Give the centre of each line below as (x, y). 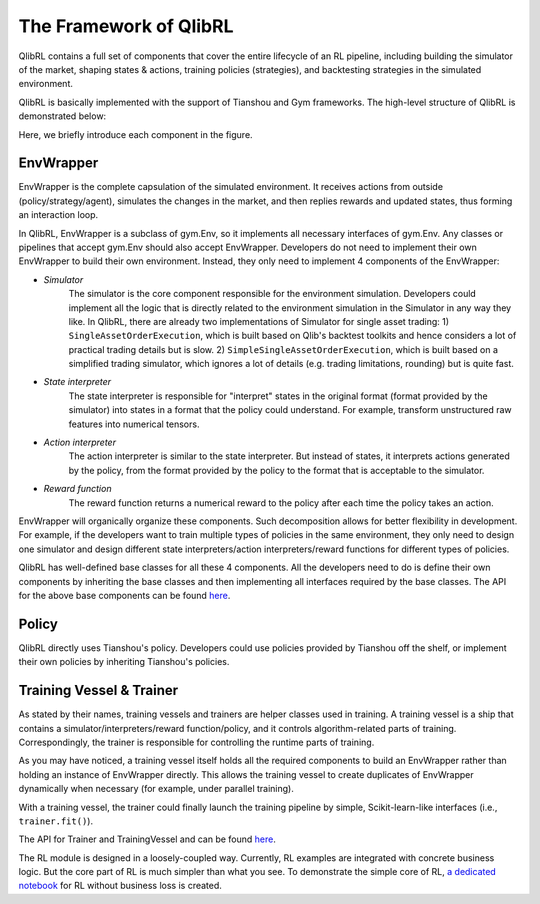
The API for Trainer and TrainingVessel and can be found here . (147, 839)
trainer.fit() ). (56, 821)
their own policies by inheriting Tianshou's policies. (124, 662)
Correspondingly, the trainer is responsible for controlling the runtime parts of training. (196, 742)
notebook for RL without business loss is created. (120, 886)
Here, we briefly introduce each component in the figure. (136, 134)
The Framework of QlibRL (126, 26)
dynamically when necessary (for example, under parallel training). (156, 789)
